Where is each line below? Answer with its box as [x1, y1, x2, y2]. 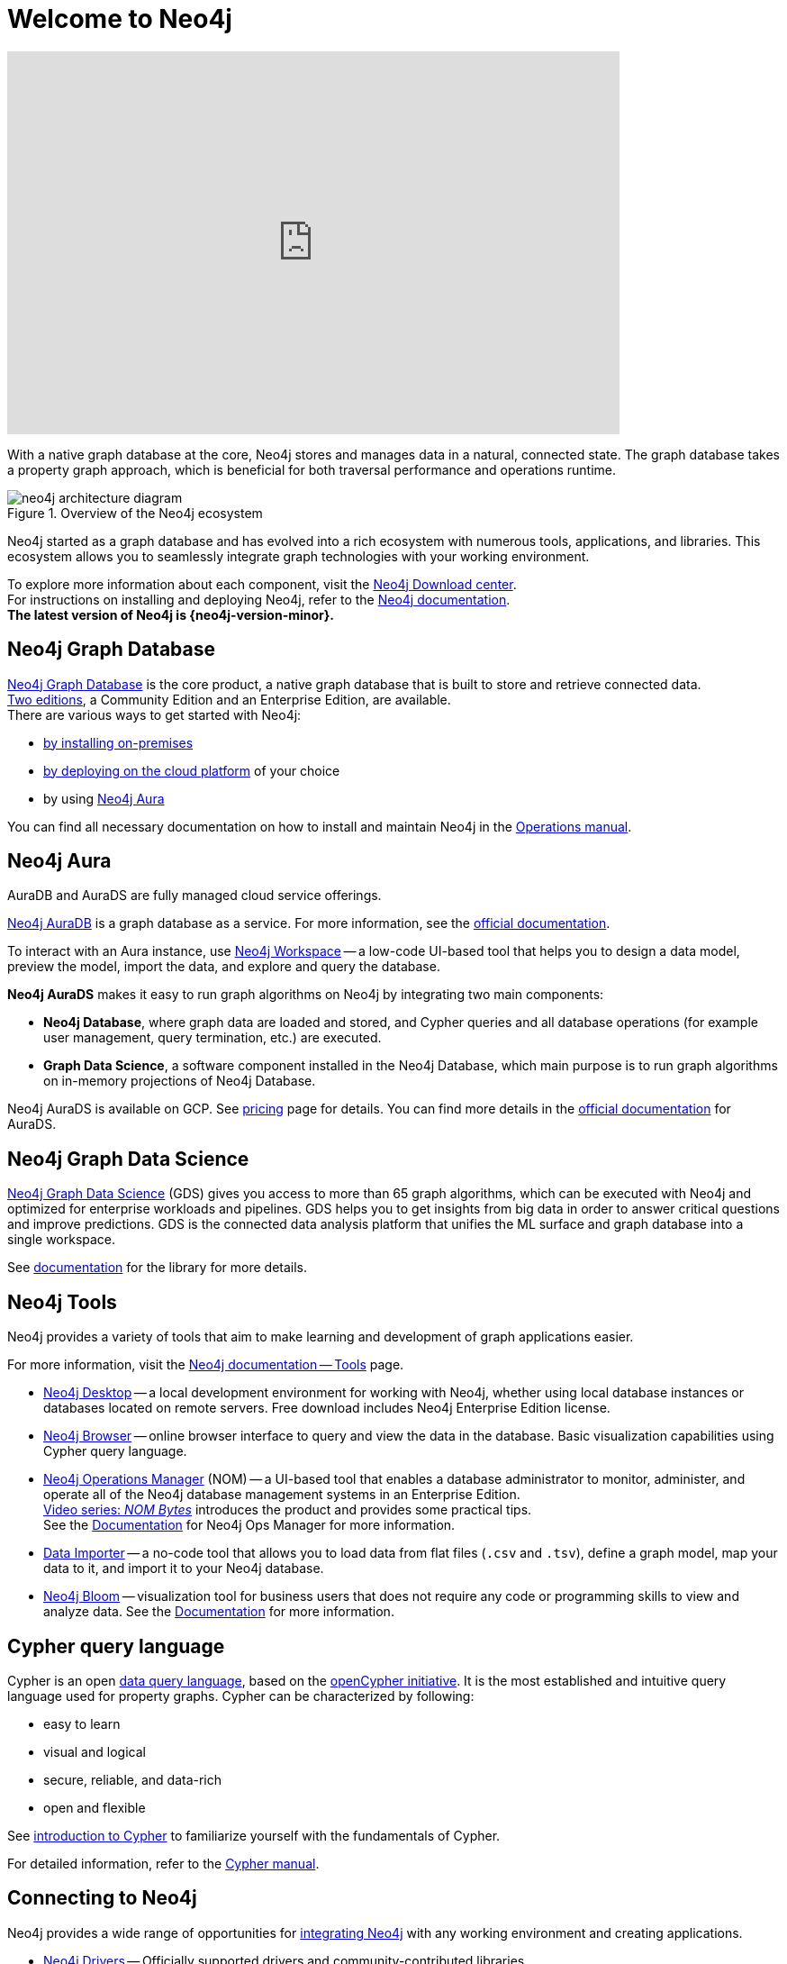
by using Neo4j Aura [43, 790, 165, 806]
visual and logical [43, 1743, 146, 1759]
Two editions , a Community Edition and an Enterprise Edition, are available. [7, 691, 451, 707]
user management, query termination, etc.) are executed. [43, 1030, 382, 1046]
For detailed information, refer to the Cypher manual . [7, 1855, 320, 1871]
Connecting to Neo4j [7, 1887, 197, 1910]
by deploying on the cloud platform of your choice [43, 762, 340, 778]
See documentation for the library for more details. [7, 1259, 308, 1276]
